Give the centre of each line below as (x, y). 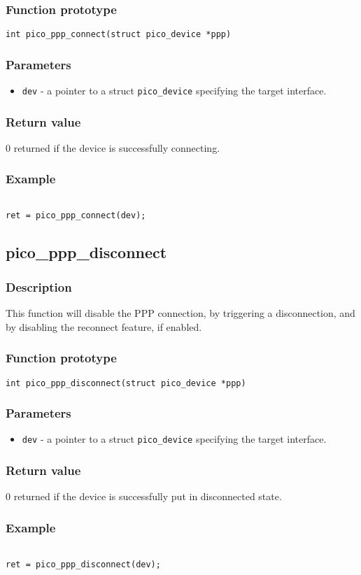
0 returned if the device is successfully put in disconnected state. (144, 496)
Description (39, 286)
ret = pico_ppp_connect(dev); (76, 216)
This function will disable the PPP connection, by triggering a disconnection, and (180, 313)
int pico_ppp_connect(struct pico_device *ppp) (119, 35)
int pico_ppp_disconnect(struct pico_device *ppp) (126, 383)
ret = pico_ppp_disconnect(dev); (83, 564)
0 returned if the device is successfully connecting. (113, 147)
